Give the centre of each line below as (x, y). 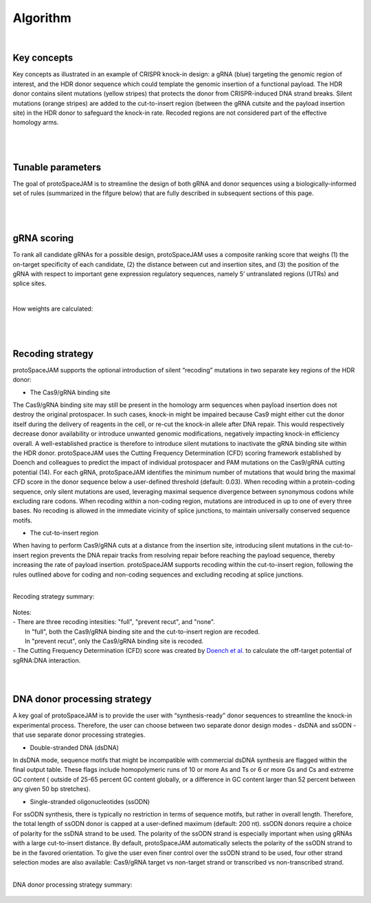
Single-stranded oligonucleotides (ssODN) (90, 801)
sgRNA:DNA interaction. (47, 660)
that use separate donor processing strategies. (79, 735)
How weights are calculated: (53, 309)
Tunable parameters (57, 167)
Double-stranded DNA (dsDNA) (75, 747)
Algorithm (42, 18)
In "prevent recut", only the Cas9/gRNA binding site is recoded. (114, 641)
